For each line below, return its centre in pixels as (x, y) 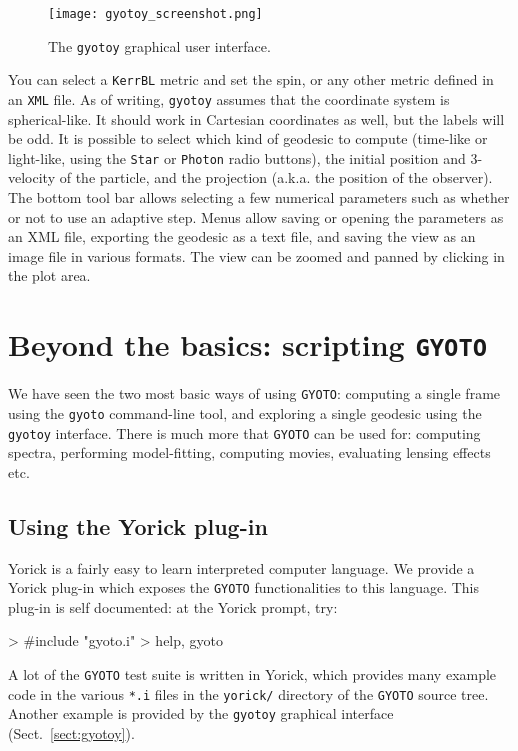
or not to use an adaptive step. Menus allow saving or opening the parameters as (256, 216)
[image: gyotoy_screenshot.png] (155, 14)
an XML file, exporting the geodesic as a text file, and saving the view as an (242, 236)
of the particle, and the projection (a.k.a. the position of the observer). (276, 177)
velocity (32, 177)
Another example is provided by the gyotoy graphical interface (201, 713)
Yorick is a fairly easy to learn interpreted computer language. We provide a (241, 567)
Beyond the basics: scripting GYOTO (248, 344)
